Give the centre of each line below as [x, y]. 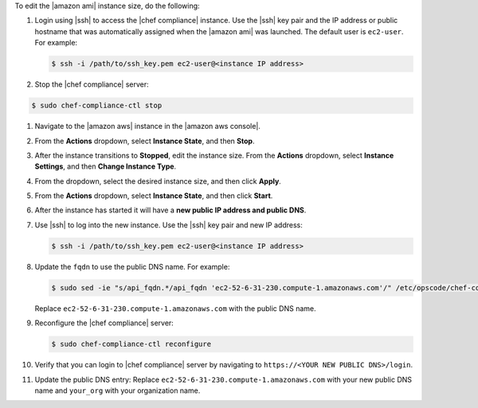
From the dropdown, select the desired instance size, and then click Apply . [158, 181]
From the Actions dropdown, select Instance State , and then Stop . [145, 141]
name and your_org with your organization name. [118, 391]
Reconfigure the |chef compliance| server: [104, 323]
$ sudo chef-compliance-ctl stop [97, 106]
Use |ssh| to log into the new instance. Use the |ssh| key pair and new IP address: [168, 225]
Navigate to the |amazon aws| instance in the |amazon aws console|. [147, 126]
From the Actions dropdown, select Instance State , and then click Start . [154, 196]
